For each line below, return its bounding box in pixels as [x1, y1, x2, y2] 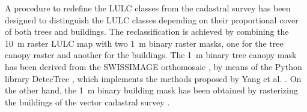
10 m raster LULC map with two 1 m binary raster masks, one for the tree [5, 37, 284, 49]
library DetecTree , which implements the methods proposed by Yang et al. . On [5, 72, 302, 84]
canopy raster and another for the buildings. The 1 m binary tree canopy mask [5, 49, 297, 61]
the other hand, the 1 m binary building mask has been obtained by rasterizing [5, 84, 298, 96]
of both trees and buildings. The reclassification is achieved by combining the [5, 25, 289, 38]
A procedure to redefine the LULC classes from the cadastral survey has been [5, 2, 291, 14]
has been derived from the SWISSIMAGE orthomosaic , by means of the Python [5, 60, 302, 72]
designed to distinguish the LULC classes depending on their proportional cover [5, 13, 299, 26]
